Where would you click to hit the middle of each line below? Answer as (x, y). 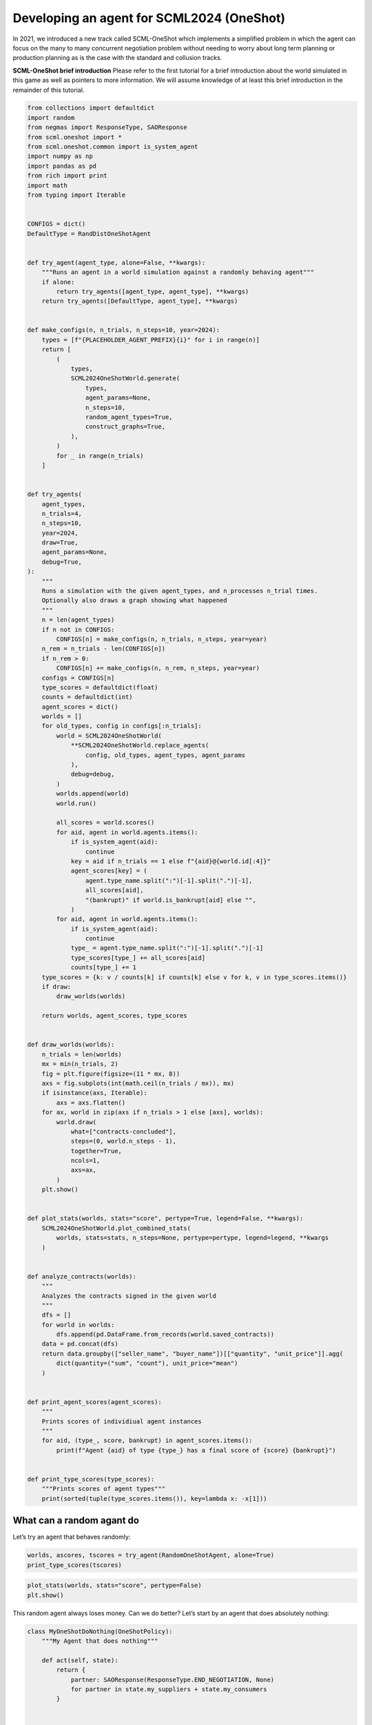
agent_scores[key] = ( (109, 871)
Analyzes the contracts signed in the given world (129, 1296)
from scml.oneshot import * (74, 137)
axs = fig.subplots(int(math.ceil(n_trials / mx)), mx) (138, 1083)
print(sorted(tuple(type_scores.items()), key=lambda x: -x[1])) (154, 1498)
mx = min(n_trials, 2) (80, 1064)
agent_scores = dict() (80, 707)
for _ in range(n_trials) (100, 456)
